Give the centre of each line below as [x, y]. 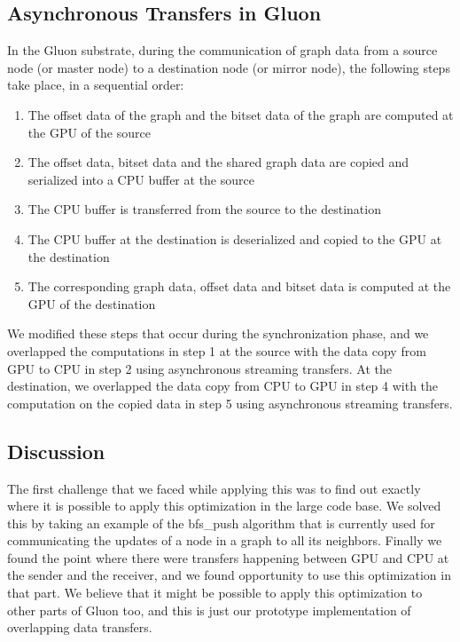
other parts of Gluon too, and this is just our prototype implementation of [209, 610]
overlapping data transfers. [80, 627]
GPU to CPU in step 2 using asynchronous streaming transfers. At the [200, 368]
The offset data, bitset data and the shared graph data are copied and [218, 162]
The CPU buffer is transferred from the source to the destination [204, 209]
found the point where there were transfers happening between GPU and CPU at [228, 557]
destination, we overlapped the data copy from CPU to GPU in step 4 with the [223, 386]
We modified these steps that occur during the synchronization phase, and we [218, 333]
